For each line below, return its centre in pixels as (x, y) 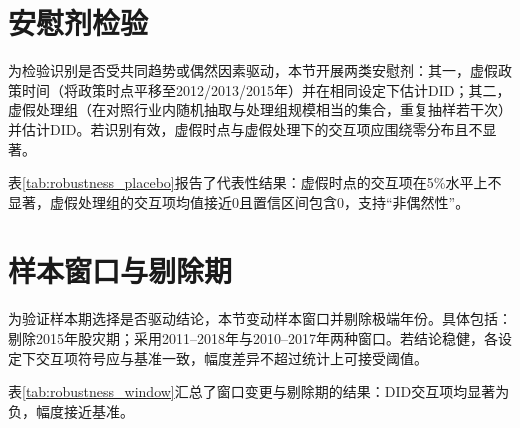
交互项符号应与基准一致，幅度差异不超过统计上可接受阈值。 (231, 357)
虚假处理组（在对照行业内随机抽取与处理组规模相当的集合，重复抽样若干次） (260, 109)
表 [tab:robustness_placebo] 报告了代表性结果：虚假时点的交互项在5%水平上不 (255, 182)
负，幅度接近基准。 (71, 410)
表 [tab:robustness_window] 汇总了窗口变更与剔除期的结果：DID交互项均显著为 (259, 391)
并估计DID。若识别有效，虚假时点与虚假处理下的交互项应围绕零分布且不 (245, 128)
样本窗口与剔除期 (120, 270)
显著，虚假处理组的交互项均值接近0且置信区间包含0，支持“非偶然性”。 (239, 201)
